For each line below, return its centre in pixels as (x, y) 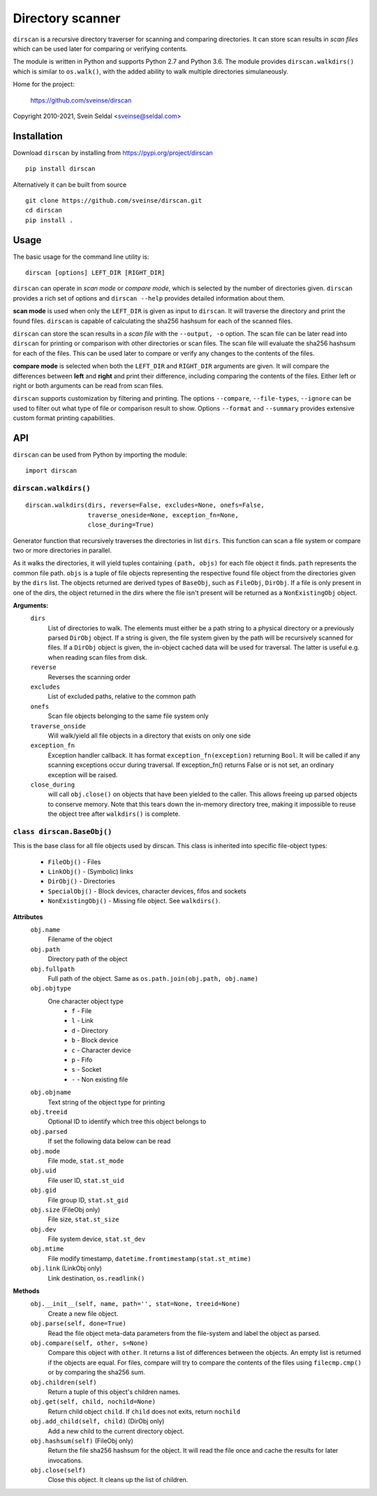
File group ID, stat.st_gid (88, 1200)
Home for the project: (44, 85)
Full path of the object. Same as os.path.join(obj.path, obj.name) (153, 978)
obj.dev (44, 1229)
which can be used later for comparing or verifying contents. (100, 48)
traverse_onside (58, 726)
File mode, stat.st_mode (86, 1160)
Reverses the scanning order (89, 677)
